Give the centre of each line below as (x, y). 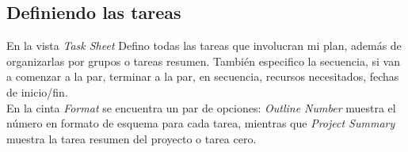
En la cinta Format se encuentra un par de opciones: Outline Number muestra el (201, 107)
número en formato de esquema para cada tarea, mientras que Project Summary (201, 123)
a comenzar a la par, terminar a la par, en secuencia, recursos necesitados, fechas (203, 76)
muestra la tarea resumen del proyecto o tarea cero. (132, 138)
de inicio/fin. (37, 91)
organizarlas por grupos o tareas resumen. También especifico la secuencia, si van (203, 61)
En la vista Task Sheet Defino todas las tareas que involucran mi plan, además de (204, 46)
